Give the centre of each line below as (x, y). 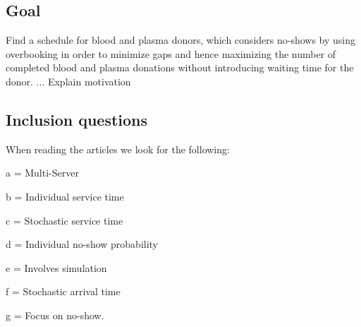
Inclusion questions (77, 119)
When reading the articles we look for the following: (118, 149)
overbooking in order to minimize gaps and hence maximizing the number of (171, 53)
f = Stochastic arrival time (63, 291)
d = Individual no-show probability (82, 244)
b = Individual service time (65, 196)
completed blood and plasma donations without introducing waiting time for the (180, 67)
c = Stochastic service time (65, 220)
